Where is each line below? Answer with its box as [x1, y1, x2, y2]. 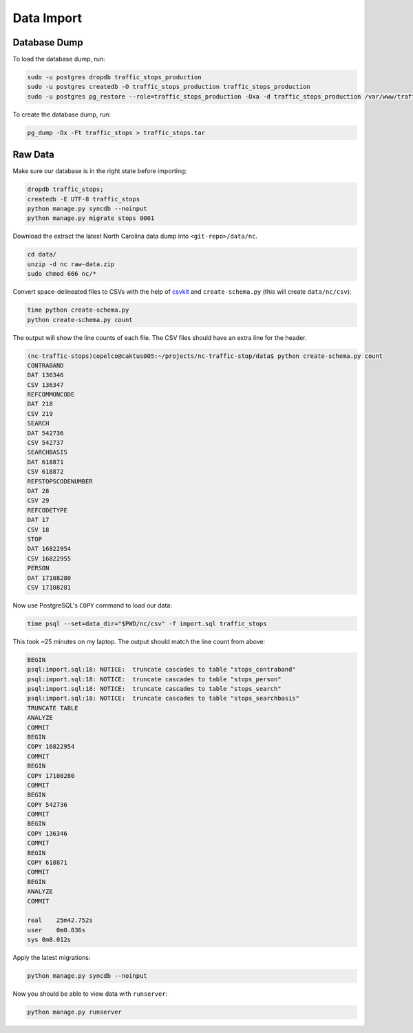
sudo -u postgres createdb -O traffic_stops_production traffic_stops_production [27, 83, 311, 91]
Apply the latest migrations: [12, 954, 91, 962]
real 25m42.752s [27, 916, 93, 924]
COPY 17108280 [27, 772, 75, 779]
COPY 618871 [27, 859, 68, 867]
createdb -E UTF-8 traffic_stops [27, 195, 140, 203]
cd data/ [27, 250, 57, 259]
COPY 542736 [27, 801, 68, 808]
